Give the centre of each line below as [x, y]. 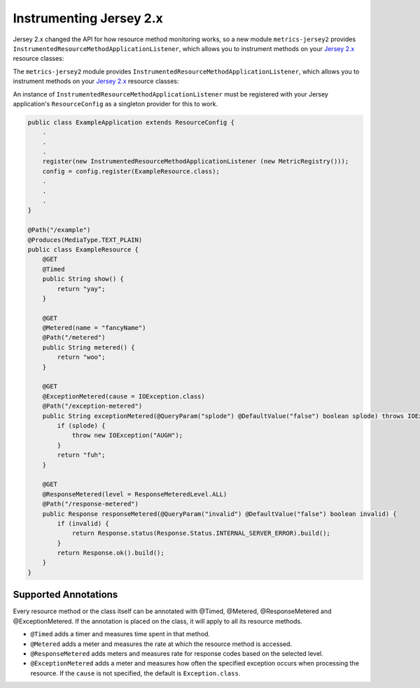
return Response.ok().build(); [111, 553]
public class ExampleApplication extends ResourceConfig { [131, 122]
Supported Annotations [65, 595]
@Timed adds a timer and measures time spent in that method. [120, 634]
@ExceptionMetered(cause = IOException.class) [124, 396]
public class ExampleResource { [83, 249]
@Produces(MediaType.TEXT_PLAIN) [85, 240]
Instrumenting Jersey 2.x [88, 18]
